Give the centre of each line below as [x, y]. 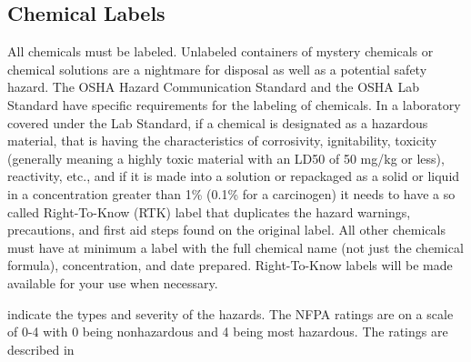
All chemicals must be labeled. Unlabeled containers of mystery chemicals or [220, 51]
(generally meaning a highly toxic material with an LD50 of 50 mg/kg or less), [226, 158]
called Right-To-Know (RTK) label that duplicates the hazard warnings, [209, 211]
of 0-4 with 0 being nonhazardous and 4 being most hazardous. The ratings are [228, 332]
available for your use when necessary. [113, 282]
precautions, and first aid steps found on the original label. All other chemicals [227, 230]
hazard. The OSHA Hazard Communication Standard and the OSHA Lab [214, 87]
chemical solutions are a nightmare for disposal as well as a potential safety [217, 69]
